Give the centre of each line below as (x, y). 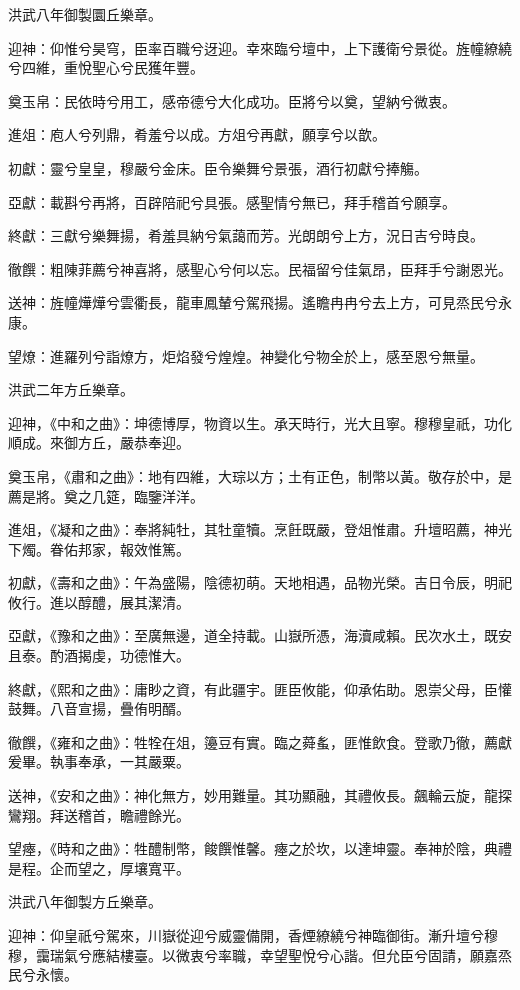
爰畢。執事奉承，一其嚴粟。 (99, 761)
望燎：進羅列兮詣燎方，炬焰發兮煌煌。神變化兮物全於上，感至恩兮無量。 (246, 355)
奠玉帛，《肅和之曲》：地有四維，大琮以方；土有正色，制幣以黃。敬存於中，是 (260, 475)
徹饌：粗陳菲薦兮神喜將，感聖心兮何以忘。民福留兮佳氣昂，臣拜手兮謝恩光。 (260, 268)
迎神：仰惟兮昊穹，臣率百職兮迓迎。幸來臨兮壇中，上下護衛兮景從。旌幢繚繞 (260, 47)
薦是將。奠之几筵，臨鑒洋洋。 (106, 495)
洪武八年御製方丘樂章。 (85, 901)
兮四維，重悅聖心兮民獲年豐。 (106, 67)
